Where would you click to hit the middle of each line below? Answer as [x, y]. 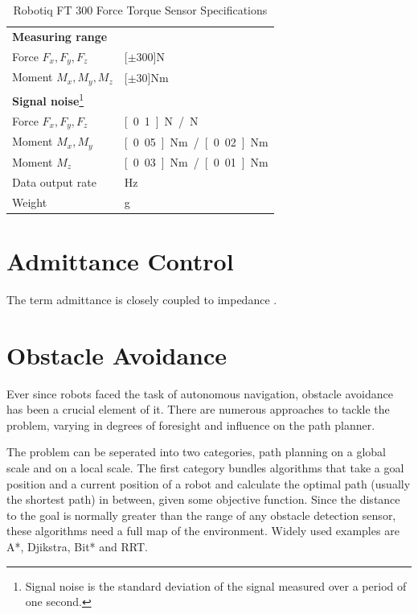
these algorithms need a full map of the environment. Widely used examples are [203, 531]
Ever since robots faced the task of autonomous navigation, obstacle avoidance [200, 393]
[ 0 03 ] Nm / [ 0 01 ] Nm [196, 162]
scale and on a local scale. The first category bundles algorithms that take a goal [205, 468]
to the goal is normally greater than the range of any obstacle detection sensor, [201, 515]
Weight [30, 202]
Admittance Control [120, 260]
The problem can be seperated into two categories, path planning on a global [196, 452]
